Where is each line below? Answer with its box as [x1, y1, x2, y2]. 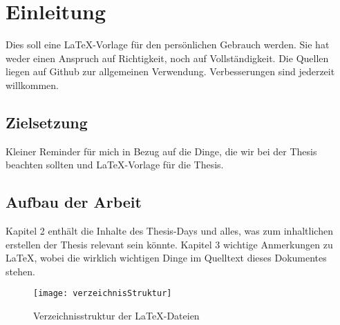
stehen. [6, 264, 35, 278]
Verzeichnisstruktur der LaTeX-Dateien [33, 308, 200, 323]
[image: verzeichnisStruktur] [33, 288, 172, 299]
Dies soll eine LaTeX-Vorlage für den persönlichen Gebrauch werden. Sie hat [6, 37, 330, 52]
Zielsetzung [6, 111, 88, 132]
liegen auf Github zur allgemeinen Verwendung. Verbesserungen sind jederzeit [6, 64, 335, 79]
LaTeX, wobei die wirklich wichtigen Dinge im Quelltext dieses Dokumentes [6, 250, 327, 265]
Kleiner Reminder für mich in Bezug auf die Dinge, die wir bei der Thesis [6, 144, 317, 158]
